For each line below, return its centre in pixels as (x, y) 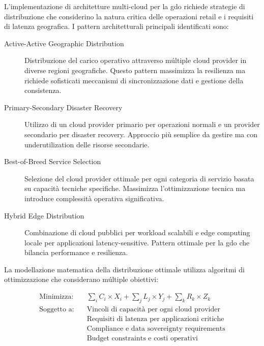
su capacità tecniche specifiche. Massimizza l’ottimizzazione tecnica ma (135, 188)
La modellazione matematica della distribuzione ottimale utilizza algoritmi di (124, 269)
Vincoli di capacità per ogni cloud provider (153, 309)
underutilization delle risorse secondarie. (87, 144)
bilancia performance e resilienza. (76, 252)
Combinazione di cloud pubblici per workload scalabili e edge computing (137, 232)
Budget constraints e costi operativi (142, 338)
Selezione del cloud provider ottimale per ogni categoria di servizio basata (139, 178)
